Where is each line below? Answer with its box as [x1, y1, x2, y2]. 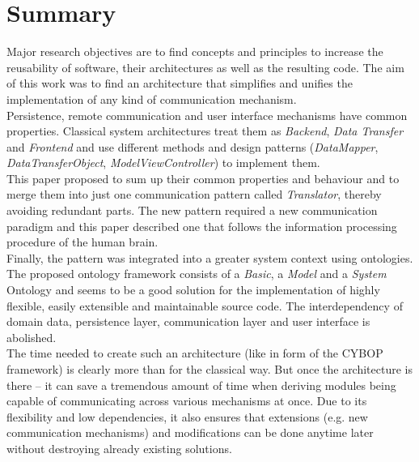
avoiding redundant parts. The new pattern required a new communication [6, 202, 378, 219]
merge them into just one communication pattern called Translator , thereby [6, 186, 382, 203]
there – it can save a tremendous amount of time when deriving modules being [6, 376, 396, 393]
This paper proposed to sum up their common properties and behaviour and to [6, 169, 400, 186]
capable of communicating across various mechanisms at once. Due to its [6, 392, 367, 409]
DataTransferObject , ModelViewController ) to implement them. [6, 154, 320, 171]
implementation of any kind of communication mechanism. [6, 90, 297, 107]
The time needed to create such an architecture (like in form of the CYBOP [6, 344, 383, 361]
